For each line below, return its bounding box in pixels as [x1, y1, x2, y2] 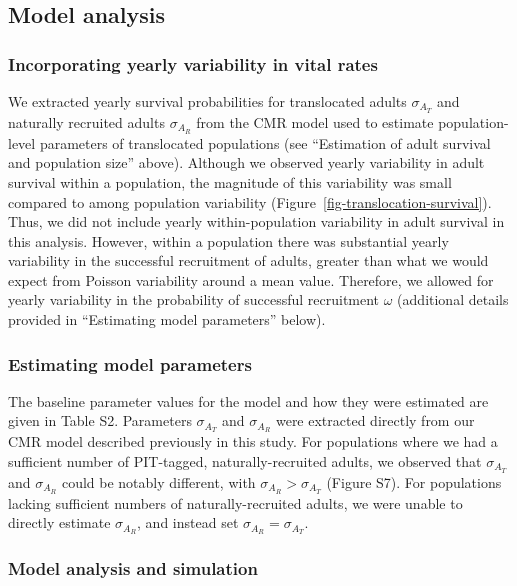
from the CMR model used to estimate [196, 111, 434, 132]
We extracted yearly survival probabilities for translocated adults [8, 91, 407, 111]
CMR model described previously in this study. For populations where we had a [8, 431, 498, 452]
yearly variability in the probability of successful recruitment [8, 289, 380, 310]
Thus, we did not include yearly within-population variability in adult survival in [8, 211, 505, 232]
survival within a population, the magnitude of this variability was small [8, 171, 452, 192]
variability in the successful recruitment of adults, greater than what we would [8, 250, 489, 271]
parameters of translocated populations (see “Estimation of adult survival [39, 132, 491, 153]
